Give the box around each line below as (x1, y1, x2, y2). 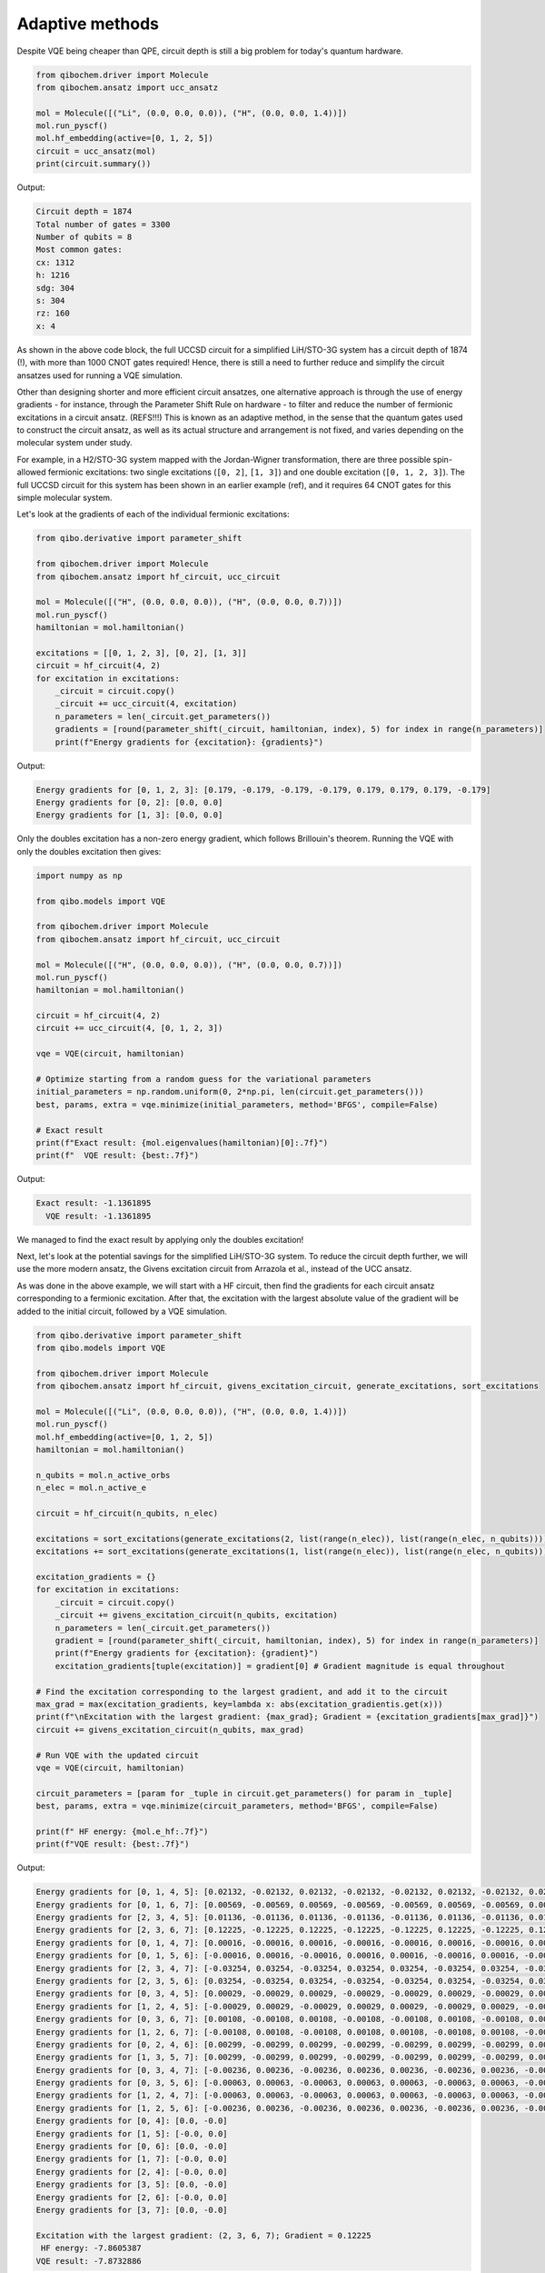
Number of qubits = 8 (35, 232, 133, 243)
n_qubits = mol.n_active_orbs (35, 1469, 171, 1480)
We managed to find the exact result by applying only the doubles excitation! (16, 1234, 304, 1245)
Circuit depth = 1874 (35, 206, 133, 217)
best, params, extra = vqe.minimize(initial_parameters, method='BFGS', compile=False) (35, 1099, 439, 1109)
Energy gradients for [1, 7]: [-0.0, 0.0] (35, 2154, 228, 2164)
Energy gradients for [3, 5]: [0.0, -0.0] (35, 2179, 228, 2190)
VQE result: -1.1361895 (45, 1210, 152, 1221)
